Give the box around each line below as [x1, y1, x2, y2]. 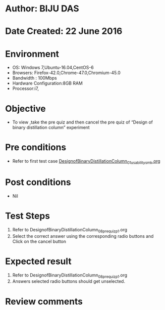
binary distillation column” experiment [12, 125, 90, 131]
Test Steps [5, 211, 51, 221]
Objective [5, 103, 46, 114]
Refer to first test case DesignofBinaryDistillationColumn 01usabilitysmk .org [12, 158, 161, 165]
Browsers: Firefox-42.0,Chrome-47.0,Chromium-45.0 [12, 70, 121, 76]
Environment [5, 48, 59, 59]
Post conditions [5, 177, 71, 188]
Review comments [5, 296, 83, 307]
